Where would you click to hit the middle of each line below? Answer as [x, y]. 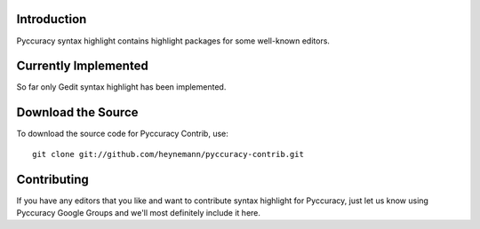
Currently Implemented [82, 66]
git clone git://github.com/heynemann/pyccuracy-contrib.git [168, 154]
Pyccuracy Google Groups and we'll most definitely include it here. [139, 213]
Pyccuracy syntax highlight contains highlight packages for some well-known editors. [173, 41]
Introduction [52, 19]
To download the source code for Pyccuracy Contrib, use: [122, 134]
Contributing [52, 179]
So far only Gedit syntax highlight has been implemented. [121, 87]
